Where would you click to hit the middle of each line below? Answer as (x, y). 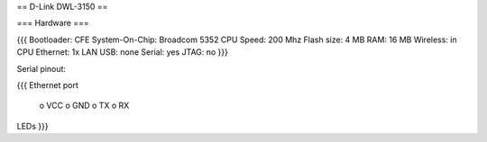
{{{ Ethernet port (47, 84)
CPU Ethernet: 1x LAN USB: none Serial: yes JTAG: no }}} (123, 52)
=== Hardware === (53, 23)
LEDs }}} (32, 126)
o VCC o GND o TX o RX (84, 106)
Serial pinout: (41, 68)
